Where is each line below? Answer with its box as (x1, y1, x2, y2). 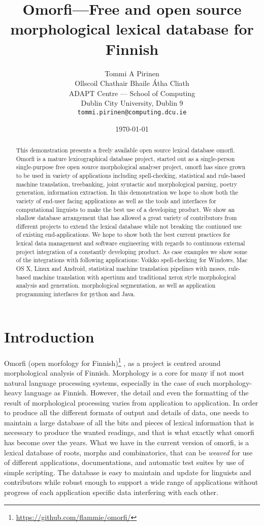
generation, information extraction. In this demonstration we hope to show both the (16, 188, 239, 197)
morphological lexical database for (10, 18, 254, 39)
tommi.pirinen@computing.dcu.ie (77, 108, 187, 116)
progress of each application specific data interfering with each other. (4, 487, 218, 498)
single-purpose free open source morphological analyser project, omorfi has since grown (16, 163, 246, 171)
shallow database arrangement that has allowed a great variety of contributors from (16, 213, 237, 222)
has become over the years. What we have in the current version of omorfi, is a (4, 437, 249, 448)
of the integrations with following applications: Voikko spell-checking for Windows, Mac (16, 256, 248, 264)
